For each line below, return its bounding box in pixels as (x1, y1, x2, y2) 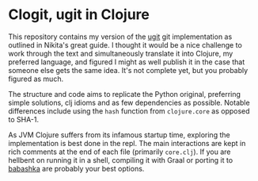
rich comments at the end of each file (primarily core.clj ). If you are (8, 147, 231, 156)
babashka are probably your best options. (8, 164, 145, 173)
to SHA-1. (8, 114, 40, 124)
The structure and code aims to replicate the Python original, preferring (8, 89, 241, 98)
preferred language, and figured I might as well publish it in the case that (8, 57, 245, 67)
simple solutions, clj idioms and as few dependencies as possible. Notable (8, 98, 251, 107)
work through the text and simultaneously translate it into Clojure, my (8, 48, 233, 58)
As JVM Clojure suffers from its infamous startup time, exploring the (8, 129, 231, 140)
